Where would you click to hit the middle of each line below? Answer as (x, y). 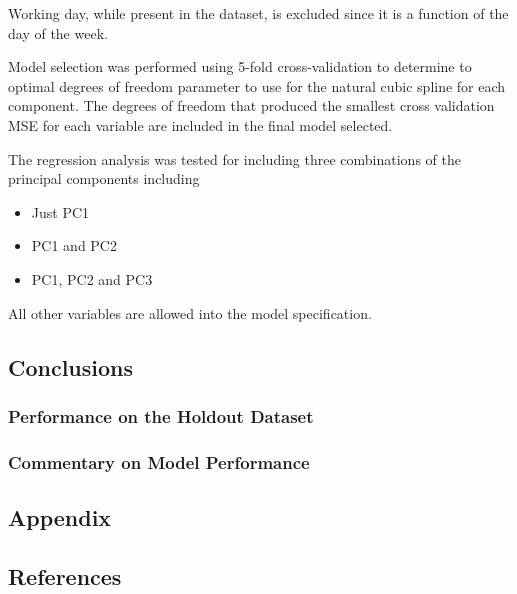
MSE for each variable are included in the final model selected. (200, 124)
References (65, 575)
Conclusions (71, 366)
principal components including (104, 178)
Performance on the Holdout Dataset (161, 415)
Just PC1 (60, 211)
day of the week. (58, 32)
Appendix (60, 516)
